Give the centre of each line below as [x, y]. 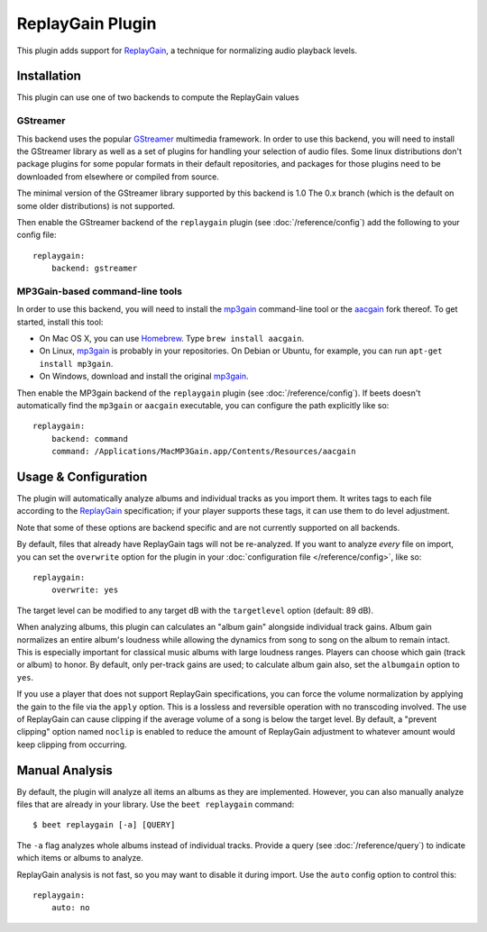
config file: [37, 235]
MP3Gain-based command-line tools [99, 291]
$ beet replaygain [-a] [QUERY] [104, 825]
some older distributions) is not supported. [96, 206]
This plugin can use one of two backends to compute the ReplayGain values [158, 97]
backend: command [89, 439]
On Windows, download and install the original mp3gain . [144, 376]
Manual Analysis [64, 770]
